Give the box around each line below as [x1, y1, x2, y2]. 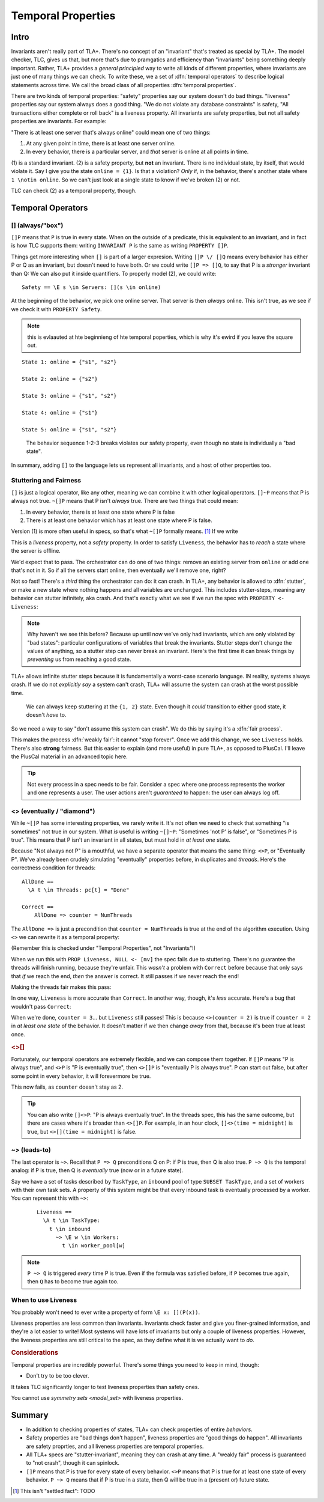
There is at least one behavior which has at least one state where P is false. [26, 517, 212, 524]
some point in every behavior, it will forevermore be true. [11, 1072, 151, 1080]
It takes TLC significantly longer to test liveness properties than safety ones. [11, 1383, 199, 1390]
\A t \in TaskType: [43, 1217, 100, 1224]
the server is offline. [11, 547, 61, 555]
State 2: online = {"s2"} [22, 375, 98, 383]
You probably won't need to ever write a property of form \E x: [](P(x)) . [11, 1309, 200, 1316]
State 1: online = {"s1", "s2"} [22, 359, 117, 366]
